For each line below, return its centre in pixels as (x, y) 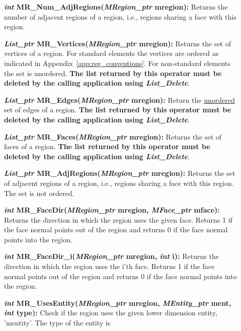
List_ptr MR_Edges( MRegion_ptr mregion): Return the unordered (119, 100)
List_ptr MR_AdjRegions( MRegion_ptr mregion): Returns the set (120, 173)
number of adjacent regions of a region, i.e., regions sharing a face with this (120, 16)
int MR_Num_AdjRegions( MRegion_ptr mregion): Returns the (116, 7)
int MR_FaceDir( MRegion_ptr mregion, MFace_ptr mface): (112, 210)
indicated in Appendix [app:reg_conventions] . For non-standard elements (117, 63)
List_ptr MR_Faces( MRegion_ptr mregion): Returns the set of (113, 136)
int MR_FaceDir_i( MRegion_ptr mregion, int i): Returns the (111, 256)
